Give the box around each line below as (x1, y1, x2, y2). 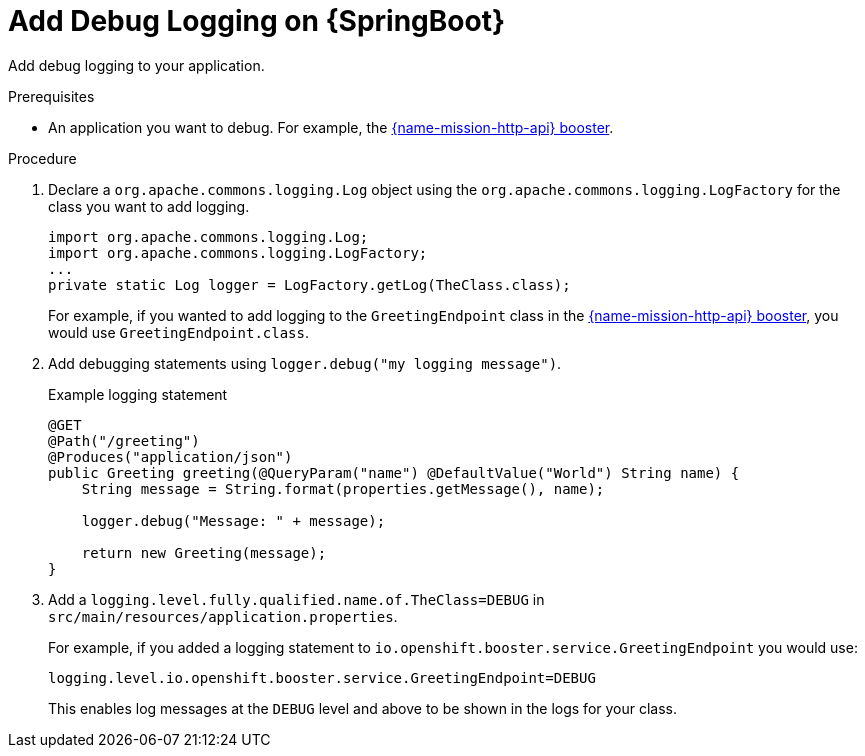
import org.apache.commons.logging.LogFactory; (48, 244, 428, 261)
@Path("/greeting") (48, 432, 200, 449)
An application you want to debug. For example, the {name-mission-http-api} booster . (48, 118, 614, 136)
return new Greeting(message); (81, 544, 327, 561)
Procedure (8, 149, 77, 167)
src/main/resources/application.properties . (48, 607, 398, 625)
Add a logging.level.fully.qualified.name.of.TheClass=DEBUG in (48, 590, 545, 608)
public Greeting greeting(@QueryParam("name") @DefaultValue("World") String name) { (48, 464, 740, 481)
